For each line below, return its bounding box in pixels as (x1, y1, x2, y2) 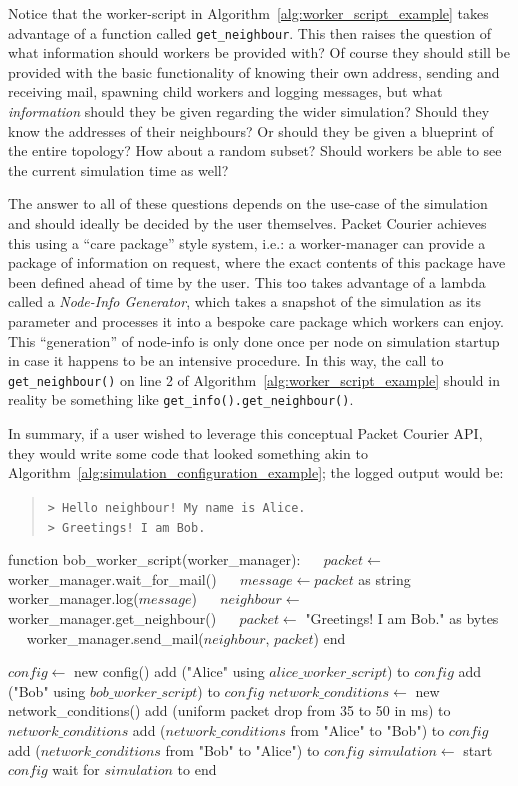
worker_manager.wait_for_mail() (8, 568, 217, 589)
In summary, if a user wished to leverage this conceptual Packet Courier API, (8, 423, 483, 444)
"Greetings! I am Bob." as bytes (305, 607, 499, 628)
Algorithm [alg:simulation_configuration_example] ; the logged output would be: (8, 462, 504, 483)
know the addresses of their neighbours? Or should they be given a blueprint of (8, 120, 494, 141)
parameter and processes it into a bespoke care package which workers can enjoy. (8, 310, 505, 331)
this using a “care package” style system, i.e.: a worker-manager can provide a (8, 232, 486, 253)
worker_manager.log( (8, 588, 139, 609)
